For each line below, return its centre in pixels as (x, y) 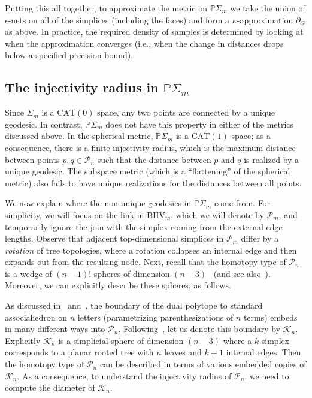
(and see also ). (242, 273)
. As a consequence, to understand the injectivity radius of (124, 376)
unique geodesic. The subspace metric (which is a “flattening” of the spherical (148, 171)
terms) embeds (270, 317)
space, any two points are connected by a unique (186, 112)
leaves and (183, 352)
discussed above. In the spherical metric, (79, 136)
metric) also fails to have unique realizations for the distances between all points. (153, 183)
